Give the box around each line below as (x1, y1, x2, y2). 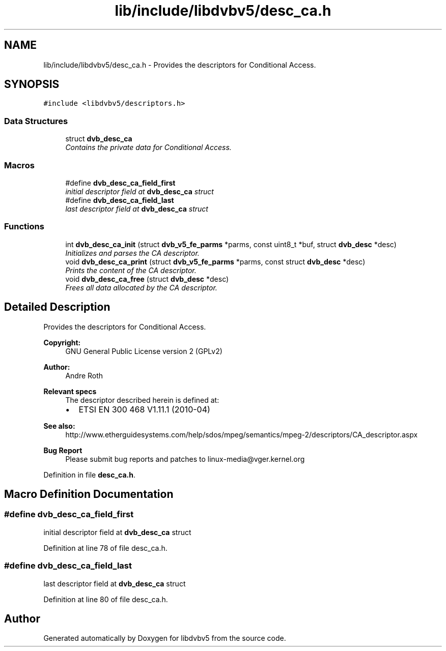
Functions (4, 221, 44, 232)
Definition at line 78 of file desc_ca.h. (43, 543, 168, 552)
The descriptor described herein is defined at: (65, 395, 219, 404)
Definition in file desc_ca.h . (43, 470, 135, 479)
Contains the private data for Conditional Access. (65, 143, 232, 152)
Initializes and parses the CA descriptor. (65, 248, 200, 257)
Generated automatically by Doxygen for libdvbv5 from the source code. (43, 634, 286, 643)
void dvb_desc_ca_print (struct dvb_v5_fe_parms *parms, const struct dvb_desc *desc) (65, 257, 366, 266)
